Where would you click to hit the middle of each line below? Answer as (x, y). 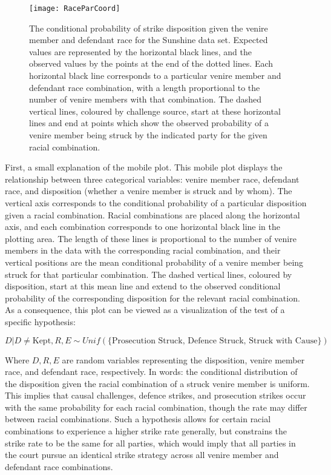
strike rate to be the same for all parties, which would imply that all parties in (150, 443)
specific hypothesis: (40, 321)
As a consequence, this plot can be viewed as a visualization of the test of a (145, 310)
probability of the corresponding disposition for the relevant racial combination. (152, 298)
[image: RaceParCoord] (75, 8)
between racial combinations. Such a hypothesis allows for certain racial (138, 419)
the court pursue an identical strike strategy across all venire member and (142, 455)
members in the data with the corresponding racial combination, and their (143, 250)
